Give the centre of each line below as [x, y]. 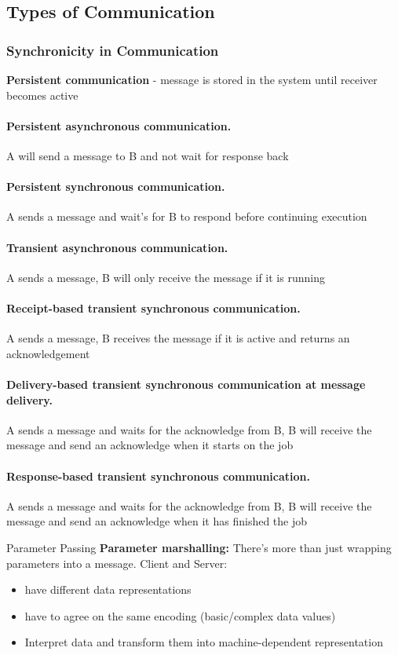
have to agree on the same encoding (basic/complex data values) [180, 615]
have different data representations [108, 589]
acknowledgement [48, 353]
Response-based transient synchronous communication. [159, 476]
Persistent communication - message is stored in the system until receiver [192, 79]
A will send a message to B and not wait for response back [148, 155]
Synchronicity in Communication [113, 50]
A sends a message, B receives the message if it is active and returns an [178, 338]
